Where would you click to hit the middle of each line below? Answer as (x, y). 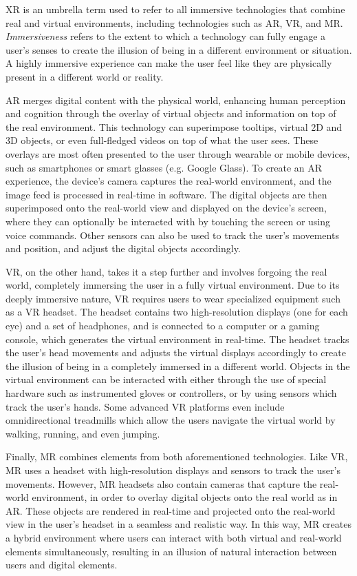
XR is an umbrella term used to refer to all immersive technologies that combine (175, 9)
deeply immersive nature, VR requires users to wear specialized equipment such (173, 298)
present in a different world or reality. (85, 76)
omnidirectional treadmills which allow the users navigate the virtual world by (171, 420)
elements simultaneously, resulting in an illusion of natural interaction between (171, 551)
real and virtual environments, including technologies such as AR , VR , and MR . (174, 22)
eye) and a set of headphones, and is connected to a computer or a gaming (163, 326)
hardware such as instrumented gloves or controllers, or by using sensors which (171, 393)
